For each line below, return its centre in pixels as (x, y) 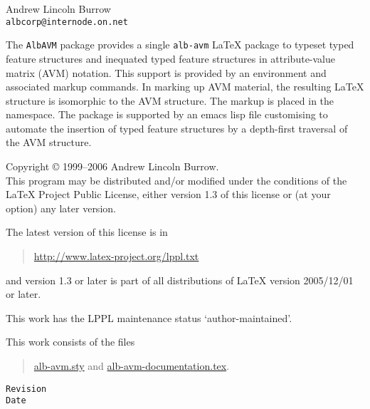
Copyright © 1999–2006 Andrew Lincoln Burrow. (112, 166)
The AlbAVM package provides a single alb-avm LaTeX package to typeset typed (180, 45)
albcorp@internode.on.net (67, 22)
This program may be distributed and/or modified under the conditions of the (176, 180)
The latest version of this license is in (87, 232)
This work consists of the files (70, 342)
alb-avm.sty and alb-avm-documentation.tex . (132, 366)
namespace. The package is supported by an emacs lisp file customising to (167, 114)
